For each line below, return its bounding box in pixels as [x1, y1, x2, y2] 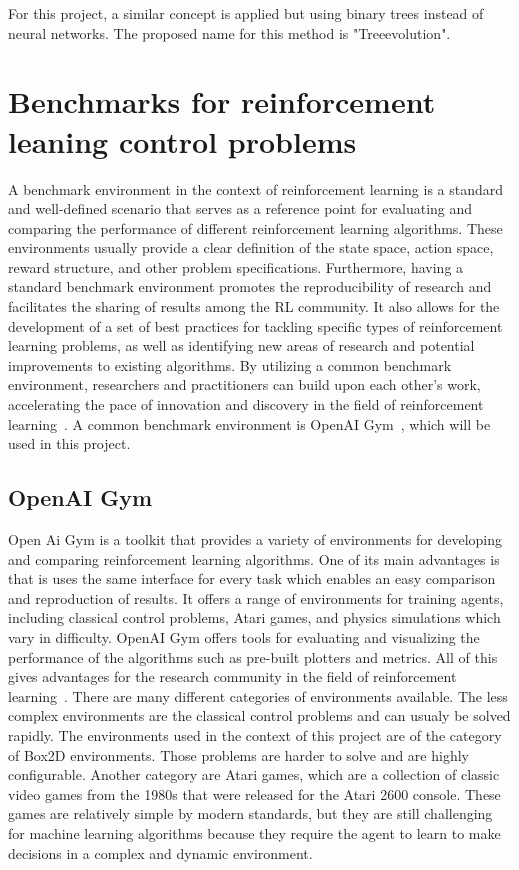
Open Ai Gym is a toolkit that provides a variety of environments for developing [8, 529, 503, 550]
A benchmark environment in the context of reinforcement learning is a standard [8, 178, 504, 199]
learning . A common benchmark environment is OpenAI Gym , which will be [8, 413, 491, 434]
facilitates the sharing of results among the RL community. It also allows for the [8, 296, 500, 317]
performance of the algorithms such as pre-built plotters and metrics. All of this [8, 646, 498, 667]
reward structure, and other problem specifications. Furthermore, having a [8, 256, 464, 277]
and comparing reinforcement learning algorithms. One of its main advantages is [8, 548, 500, 569]
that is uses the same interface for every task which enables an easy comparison [8, 568, 496, 589]
